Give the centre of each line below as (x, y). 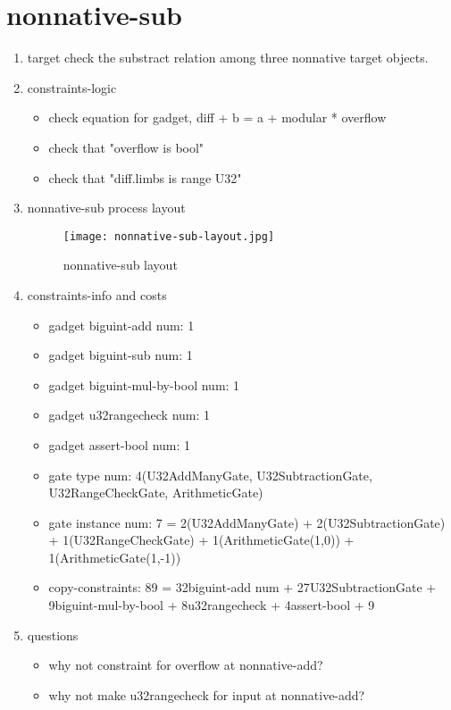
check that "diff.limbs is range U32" (145, 177)
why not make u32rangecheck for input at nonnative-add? (207, 694)
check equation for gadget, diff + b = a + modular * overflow (217, 117)
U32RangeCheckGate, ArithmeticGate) (156, 493)
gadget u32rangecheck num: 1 (129, 415)
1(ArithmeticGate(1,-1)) (115, 557)
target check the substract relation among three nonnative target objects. (228, 58)
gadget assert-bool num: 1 (120, 444)
